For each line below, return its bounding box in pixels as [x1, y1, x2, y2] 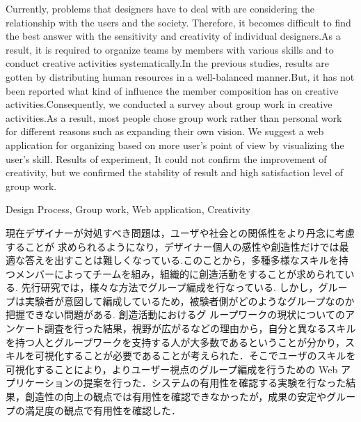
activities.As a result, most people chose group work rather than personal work [6, 110, 342, 125]
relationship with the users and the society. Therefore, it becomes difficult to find [6, 15, 351, 29]
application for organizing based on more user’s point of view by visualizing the [6, 137, 344, 152]
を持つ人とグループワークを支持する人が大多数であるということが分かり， [6, 334, 346, 349]
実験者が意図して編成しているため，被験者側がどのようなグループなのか [24, 293, 355, 308]
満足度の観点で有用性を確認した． [24, 403, 181, 417]
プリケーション [6, 375, 74, 390]
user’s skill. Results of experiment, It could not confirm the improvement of [6, 151, 327, 166]
